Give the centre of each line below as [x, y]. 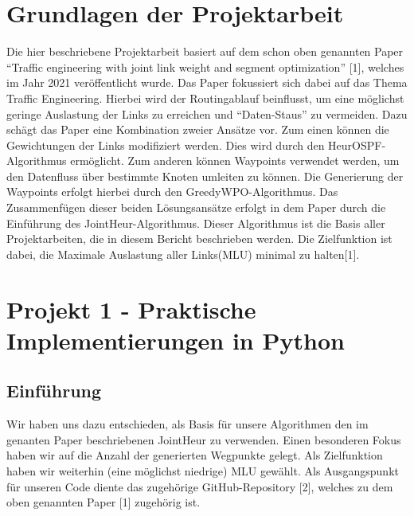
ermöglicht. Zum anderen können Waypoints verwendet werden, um [235, 160]
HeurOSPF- [357, 145]
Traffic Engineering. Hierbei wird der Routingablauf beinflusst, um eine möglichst [205, 98]
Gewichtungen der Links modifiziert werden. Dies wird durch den [166, 145]
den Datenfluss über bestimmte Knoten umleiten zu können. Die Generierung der [205, 176]
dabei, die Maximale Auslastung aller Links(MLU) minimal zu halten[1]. [183, 254]
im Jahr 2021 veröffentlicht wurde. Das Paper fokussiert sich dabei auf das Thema [207, 82]
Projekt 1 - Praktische [131, 309]
